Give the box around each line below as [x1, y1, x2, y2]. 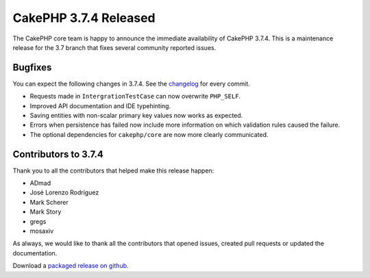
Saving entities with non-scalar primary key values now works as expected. [29, 112, 243, 120]
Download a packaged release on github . [12, 262, 129, 270]
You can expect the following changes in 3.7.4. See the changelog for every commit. [12, 79, 250, 88]
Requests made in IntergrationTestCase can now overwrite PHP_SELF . [29, 92, 241, 101]
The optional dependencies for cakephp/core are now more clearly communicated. [29, 130, 269, 138]
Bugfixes [12, 62, 52, 73]
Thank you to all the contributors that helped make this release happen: [12, 166, 214, 175]
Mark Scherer [29, 198, 69, 206]
